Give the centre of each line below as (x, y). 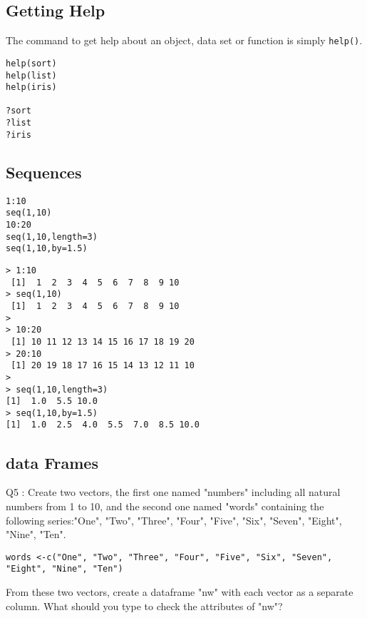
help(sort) (31, 63)
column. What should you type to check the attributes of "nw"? (144, 606)
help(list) (31, 75)
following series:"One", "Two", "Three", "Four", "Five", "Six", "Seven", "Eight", (174, 520)
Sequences (44, 172)
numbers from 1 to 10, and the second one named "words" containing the (165, 506)
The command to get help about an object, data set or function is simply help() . (184, 40)
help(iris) (31, 87)
